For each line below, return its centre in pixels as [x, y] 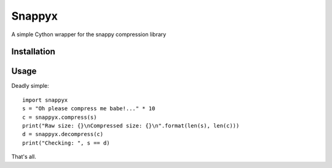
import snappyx [45, 100]
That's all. [24, 157]
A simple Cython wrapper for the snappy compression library [89, 34]
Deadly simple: [30, 86]
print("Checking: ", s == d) [66, 143]
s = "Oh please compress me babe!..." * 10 [89, 109]
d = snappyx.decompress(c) [63, 134]
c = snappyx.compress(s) [60, 117]
